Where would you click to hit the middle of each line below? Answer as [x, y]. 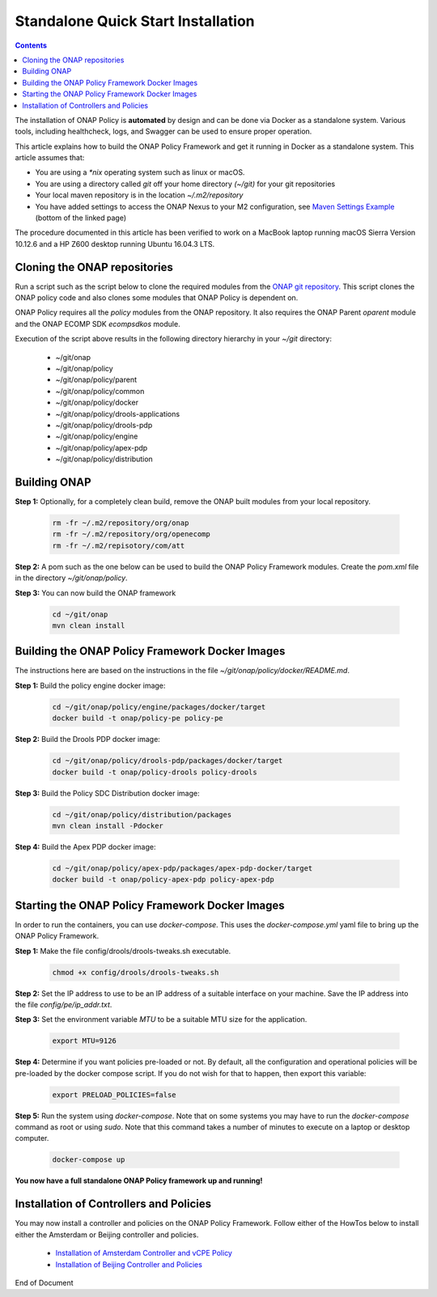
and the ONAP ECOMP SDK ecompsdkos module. [98, 324]
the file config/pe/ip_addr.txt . [64, 1004]
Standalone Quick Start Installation [135, 21]
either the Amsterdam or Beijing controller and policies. [107, 1235]
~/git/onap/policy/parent [96, 379]
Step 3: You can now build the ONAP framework [95, 593]
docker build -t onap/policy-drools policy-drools [155, 772]
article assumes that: [50, 158]
